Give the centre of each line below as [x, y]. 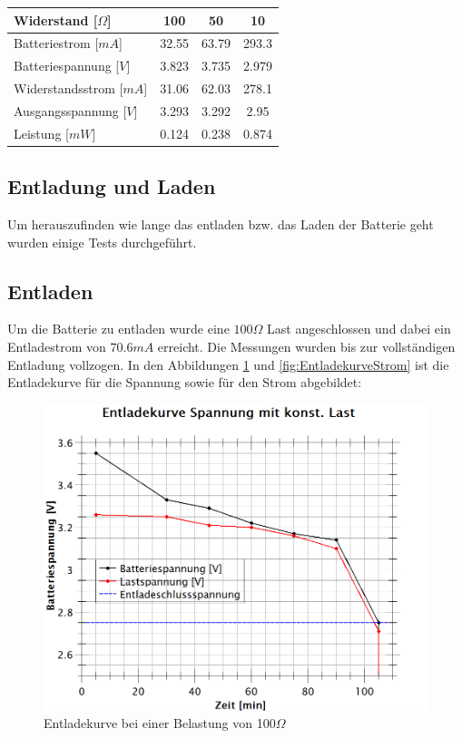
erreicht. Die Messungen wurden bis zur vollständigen [306, 346]
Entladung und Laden [112, 186]
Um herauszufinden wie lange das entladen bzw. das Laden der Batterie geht [221, 224]
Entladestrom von [57, 346]
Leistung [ [41, 133]
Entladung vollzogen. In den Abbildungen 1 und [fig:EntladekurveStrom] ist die [228, 364]
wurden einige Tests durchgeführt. [102, 242]
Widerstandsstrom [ [69, 88]
